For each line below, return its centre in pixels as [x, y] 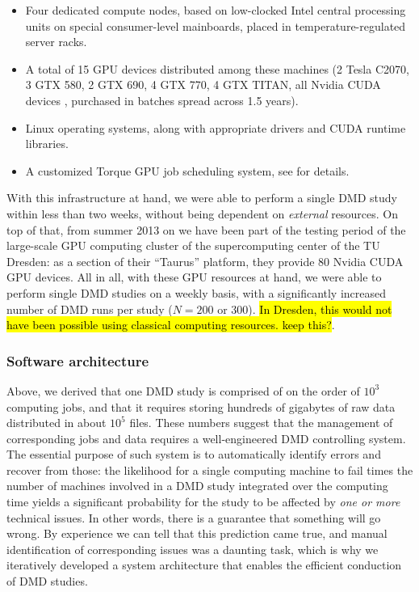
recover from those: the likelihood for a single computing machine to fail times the [210, 469]
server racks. [56, 42]
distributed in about [57, 423]
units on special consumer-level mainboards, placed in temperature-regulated [216, 25]
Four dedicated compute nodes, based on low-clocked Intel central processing [216, 10]
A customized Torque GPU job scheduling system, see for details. [187, 170]
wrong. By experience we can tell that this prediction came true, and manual [197, 533]
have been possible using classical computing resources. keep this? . [171, 325]
